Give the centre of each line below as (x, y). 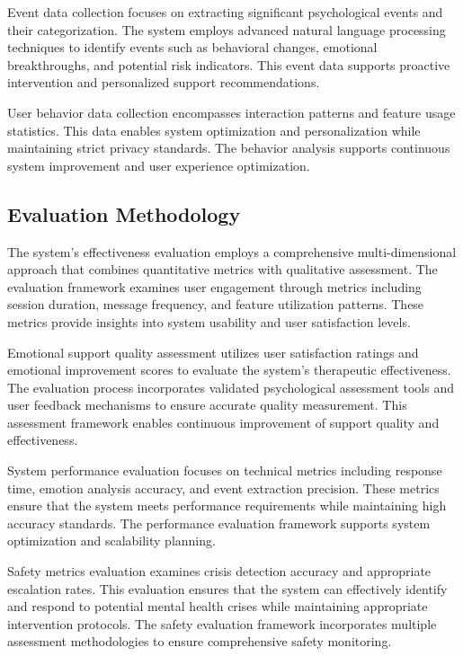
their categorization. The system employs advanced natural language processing (227, 29)
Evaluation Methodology (124, 213)
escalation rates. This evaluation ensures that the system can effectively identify (227, 588)
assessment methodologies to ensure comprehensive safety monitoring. (200, 641)
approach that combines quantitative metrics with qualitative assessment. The (223, 269)
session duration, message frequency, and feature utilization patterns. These (216, 304)
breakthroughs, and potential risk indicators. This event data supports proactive (229, 64)
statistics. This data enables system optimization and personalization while (214, 130)
